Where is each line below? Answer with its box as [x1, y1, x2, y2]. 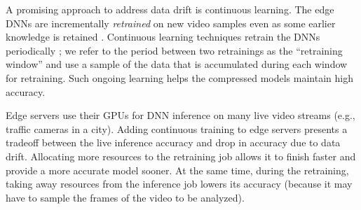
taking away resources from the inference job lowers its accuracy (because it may [6, 176, 353, 191]
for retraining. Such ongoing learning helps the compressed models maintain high [6, 70, 353, 85]
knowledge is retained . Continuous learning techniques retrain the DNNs [6, 29, 320, 44]
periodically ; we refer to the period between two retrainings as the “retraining [6, 43, 343, 57]
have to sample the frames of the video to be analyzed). [6, 190, 245, 204]
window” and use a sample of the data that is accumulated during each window [6, 57, 348, 71]
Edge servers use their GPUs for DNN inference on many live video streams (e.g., [6, 108, 355, 122]
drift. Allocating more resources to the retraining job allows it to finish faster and [6, 148, 356, 163]
